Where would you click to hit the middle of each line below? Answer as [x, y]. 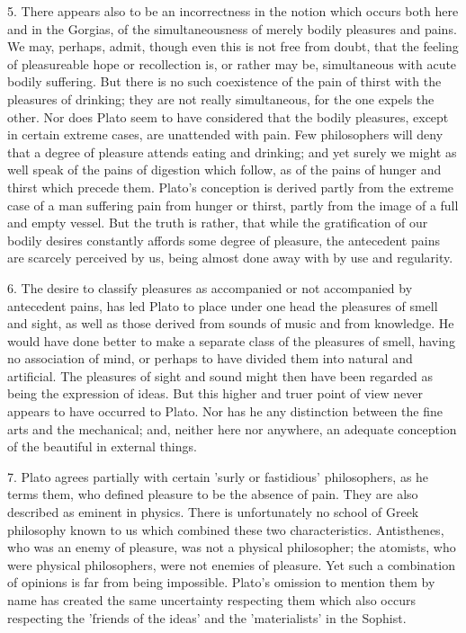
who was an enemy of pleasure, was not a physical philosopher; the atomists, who [232, 547]
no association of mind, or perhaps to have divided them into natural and [210, 358]
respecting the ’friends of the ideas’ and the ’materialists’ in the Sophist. [207, 617]
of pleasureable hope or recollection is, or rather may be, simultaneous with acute [232, 63]
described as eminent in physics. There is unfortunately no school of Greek [213, 512]
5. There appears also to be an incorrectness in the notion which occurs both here [233, 11]
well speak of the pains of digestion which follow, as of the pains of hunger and [224, 169]
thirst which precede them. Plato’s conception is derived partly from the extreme [231, 187]
